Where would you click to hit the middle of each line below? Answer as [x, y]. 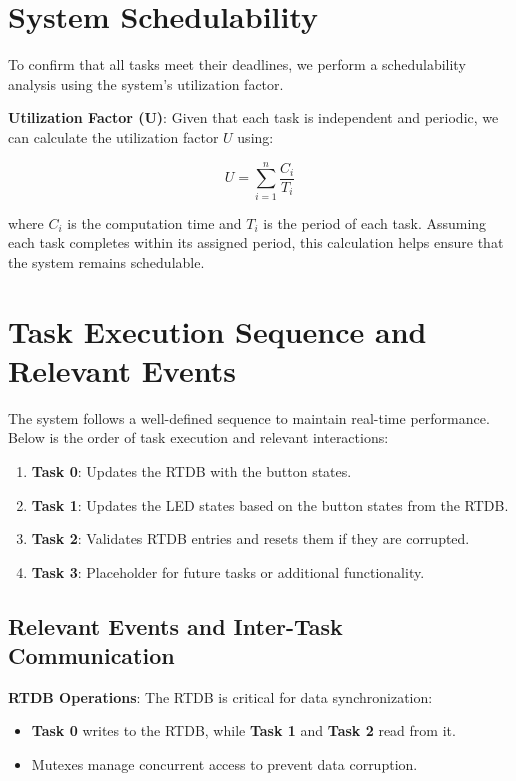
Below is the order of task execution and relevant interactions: [198, 437]
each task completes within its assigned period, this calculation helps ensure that [256, 242]
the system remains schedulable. [106, 261]
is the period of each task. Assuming [375, 222]
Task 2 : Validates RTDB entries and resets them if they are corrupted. [250, 538]
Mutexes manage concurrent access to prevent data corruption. [224, 764]
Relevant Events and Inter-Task [175, 625]
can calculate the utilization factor [113, 136]
